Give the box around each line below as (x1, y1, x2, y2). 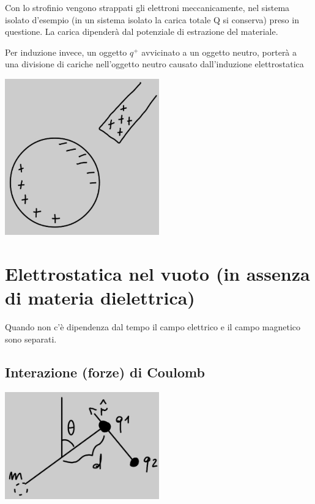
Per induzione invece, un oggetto (5, 45, 127, 58)
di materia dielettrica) (5, 285, 195, 310)
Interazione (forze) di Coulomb (5, 362, 205, 381)
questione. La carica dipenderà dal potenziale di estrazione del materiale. (5, 25, 278, 38)
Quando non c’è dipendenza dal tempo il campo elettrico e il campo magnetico (5, 321, 301, 333)
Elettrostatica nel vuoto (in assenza (5, 261, 310, 286)
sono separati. (5, 332, 57, 345)
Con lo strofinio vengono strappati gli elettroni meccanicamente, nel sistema (5, 1, 290, 13)
